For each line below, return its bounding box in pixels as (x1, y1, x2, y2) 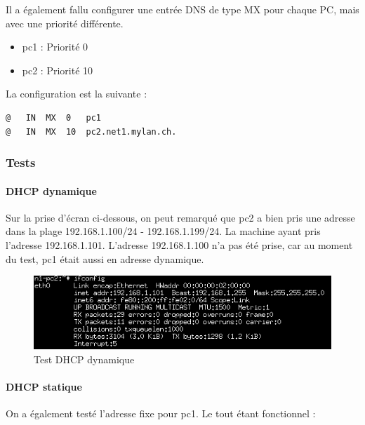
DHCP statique (6, 379, 82, 394)
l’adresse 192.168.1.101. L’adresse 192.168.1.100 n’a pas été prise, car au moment (6, 237, 353, 252)
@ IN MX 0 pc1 (6, 112, 102, 123)
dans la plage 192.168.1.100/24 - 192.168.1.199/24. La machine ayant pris (6, 224, 321, 238)
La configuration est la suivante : (6, 86, 147, 101)
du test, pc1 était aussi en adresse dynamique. (6, 251, 204, 266)
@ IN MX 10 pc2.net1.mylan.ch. (6, 126, 177, 137)
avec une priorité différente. (6, 15, 124, 30)
